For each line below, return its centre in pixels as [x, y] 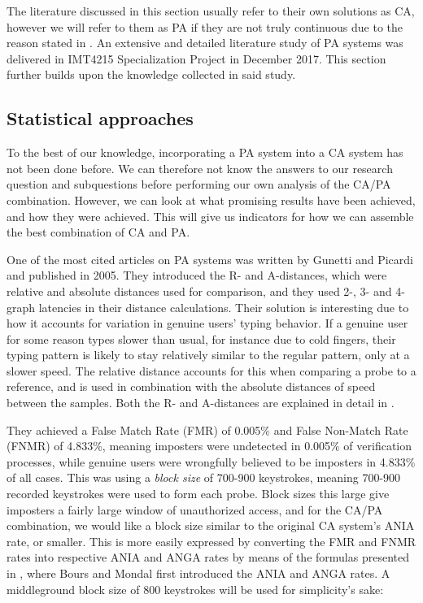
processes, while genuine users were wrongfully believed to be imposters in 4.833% [211, 461]
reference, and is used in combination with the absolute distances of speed [191, 386]
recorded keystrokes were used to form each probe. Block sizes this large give [198, 494]
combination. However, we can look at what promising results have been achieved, [211, 200]
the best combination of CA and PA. [98, 232]
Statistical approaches [100, 118]
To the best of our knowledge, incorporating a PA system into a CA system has [205, 152]
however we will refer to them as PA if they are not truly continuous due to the [205, 26]
